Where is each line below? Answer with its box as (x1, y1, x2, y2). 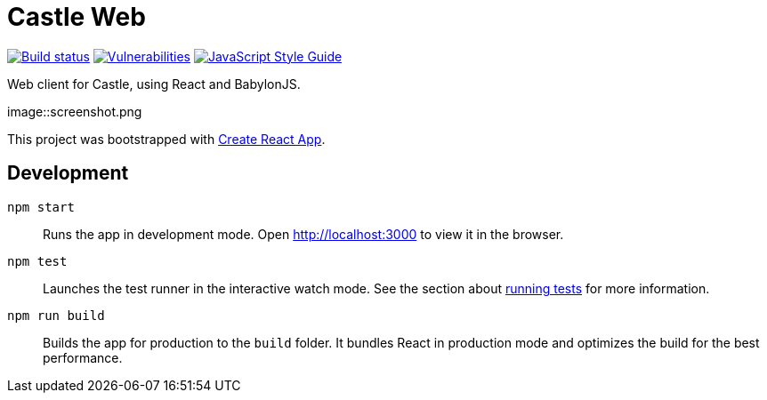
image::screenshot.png (7, 103, 142, 119)
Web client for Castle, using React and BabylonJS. (7, 76, 301, 92)
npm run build (7, 308, 105, 323)
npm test (7, 253, 68, 268)
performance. (43, 349, 123, 365)
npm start (7, 199, 75, 214)
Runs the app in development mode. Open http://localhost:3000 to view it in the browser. (43, 226, 564, 242)
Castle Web (7, 2, 146, 32)
